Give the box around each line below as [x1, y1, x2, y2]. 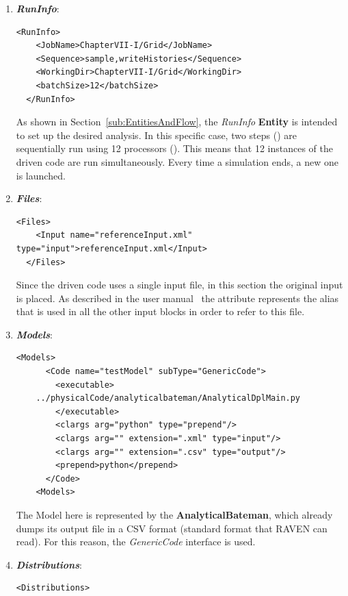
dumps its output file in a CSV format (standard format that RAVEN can [16, 521, 327, 535]
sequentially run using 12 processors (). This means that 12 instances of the [16, 141, 333, 156]
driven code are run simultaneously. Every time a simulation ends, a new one [16, 154, 339, 169]
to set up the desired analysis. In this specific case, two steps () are [16, 127, 297, 142]
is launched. [16, 168, 66, 182]
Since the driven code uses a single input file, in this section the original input [16, 277, 343, 292]
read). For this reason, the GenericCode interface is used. [16, 534, 256, 549]
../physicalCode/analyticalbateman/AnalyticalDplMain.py [36, 393, 301, 403]
